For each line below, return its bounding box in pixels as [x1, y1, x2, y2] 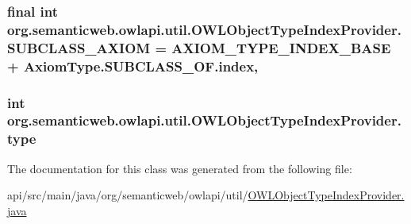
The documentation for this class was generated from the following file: [7, 160, 352, 176]
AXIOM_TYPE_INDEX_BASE [171, 37, 391, 57]
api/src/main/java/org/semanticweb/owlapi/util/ [7, 187, 248, 203]
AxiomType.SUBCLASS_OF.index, [23, 56, 259, 75]
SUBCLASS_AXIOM [7, 37, 151, 57]
